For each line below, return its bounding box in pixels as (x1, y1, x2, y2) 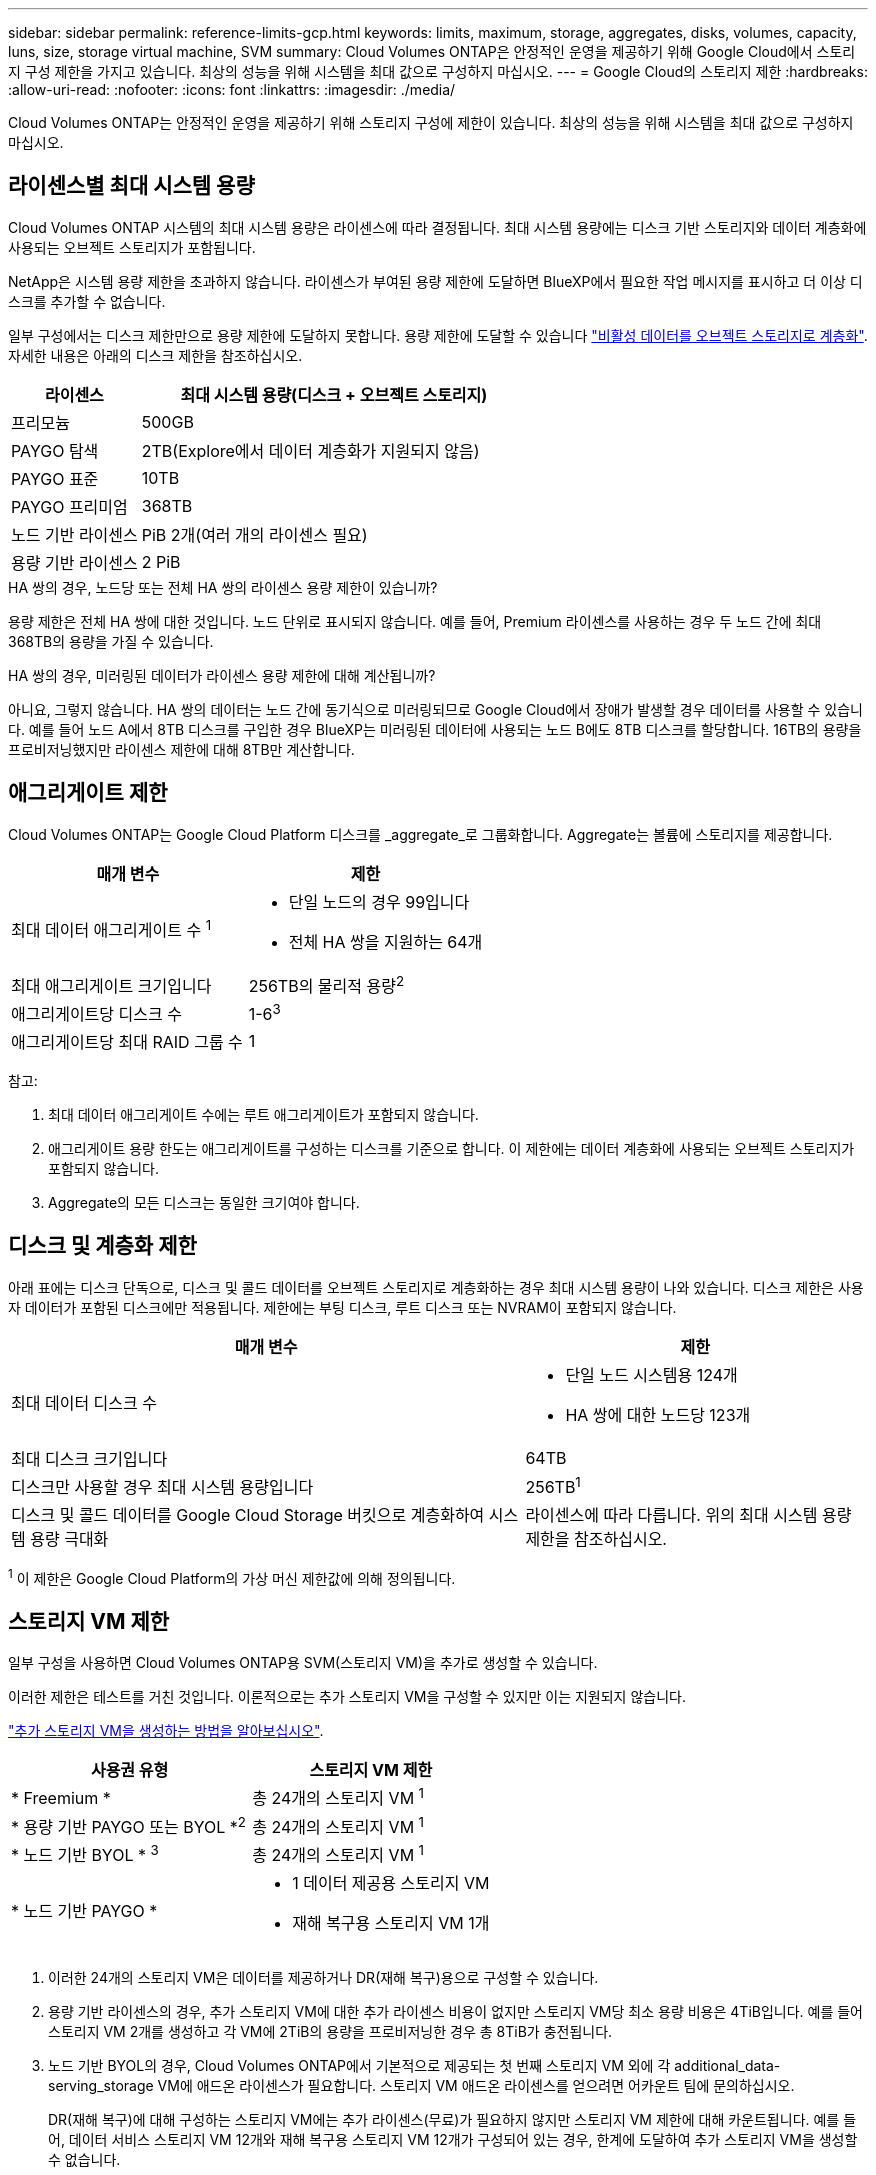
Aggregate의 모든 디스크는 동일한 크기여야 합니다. (48, 1194, 360, 1212)
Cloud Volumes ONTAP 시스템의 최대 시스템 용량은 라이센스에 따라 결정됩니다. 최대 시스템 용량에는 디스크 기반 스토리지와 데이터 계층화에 (8, 218, 867, 236)
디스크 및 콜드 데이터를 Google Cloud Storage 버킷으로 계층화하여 (11, 1504, 485, 1525)
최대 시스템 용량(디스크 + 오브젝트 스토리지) (180, 384, 488, 405)
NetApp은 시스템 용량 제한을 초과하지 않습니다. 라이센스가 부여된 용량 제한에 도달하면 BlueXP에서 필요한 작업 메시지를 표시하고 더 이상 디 (8, 272, 863, 290)
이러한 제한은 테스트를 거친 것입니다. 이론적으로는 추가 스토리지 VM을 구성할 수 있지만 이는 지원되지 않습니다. (8, 1688, 686, 1706)
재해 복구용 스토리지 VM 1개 (292, 1913, 490, 1934)
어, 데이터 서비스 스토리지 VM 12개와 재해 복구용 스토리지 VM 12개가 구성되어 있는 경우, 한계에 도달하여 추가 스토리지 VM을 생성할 (48, 2131, 858, 2149)
